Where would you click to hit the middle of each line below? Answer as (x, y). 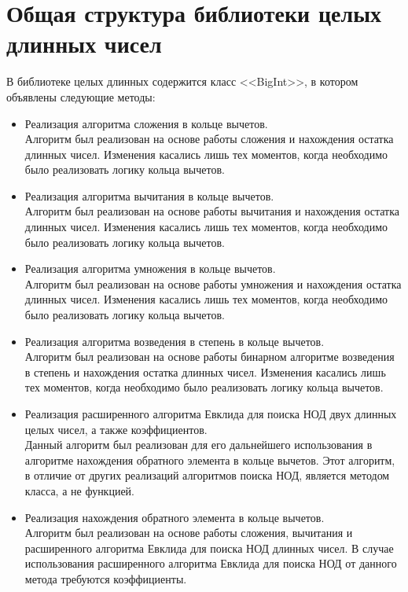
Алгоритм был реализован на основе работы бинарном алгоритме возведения (210, 357)
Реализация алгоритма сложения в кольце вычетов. (146, 123)
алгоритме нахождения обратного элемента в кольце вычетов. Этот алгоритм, (210, 460)
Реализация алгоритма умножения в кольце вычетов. (150, 268)
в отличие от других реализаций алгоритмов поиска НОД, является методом (207, 475)
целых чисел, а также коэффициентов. (116, 429)
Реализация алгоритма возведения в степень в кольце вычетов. (175, 341)
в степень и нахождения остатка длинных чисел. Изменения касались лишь (205, 371)
